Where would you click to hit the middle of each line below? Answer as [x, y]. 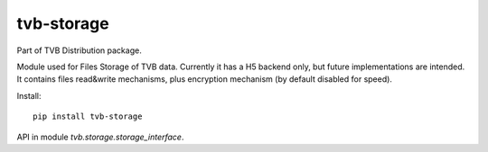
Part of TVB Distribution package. [79, 50]
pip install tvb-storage [88, 116]
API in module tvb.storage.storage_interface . [100, 137]
